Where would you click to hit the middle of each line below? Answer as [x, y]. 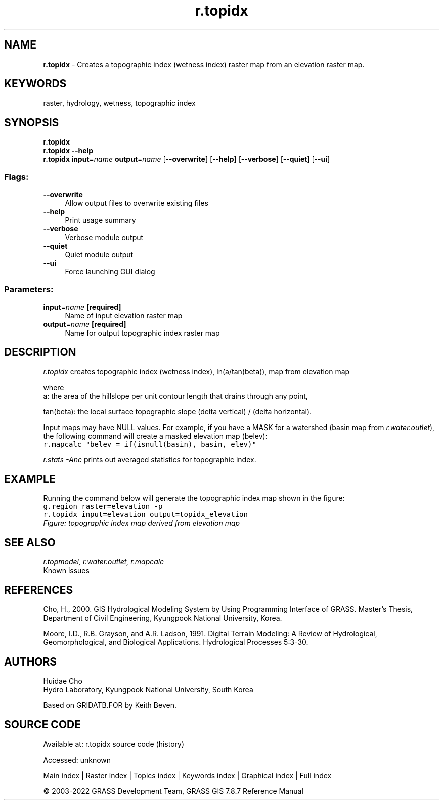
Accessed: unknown [77, 760]
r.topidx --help [68, 151]
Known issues [66, 571]
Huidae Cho [63, 681]
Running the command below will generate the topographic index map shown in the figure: [194, 498]
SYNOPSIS [32, 122]
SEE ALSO [30, 542]
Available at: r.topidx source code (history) [114, 744]
